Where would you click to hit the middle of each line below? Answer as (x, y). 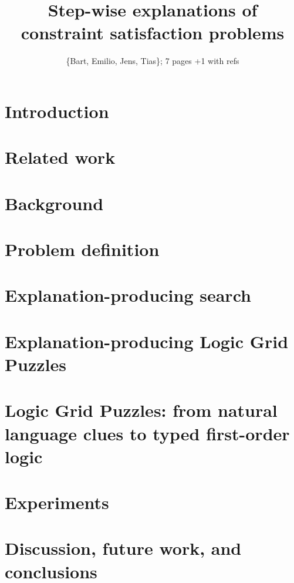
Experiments (57, 502)
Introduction (57, 111)
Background (54, 203)
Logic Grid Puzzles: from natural (141, 410)
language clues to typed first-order (147, 433)
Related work (60, 157)
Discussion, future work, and (123, 548)
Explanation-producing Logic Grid (147, 341)
